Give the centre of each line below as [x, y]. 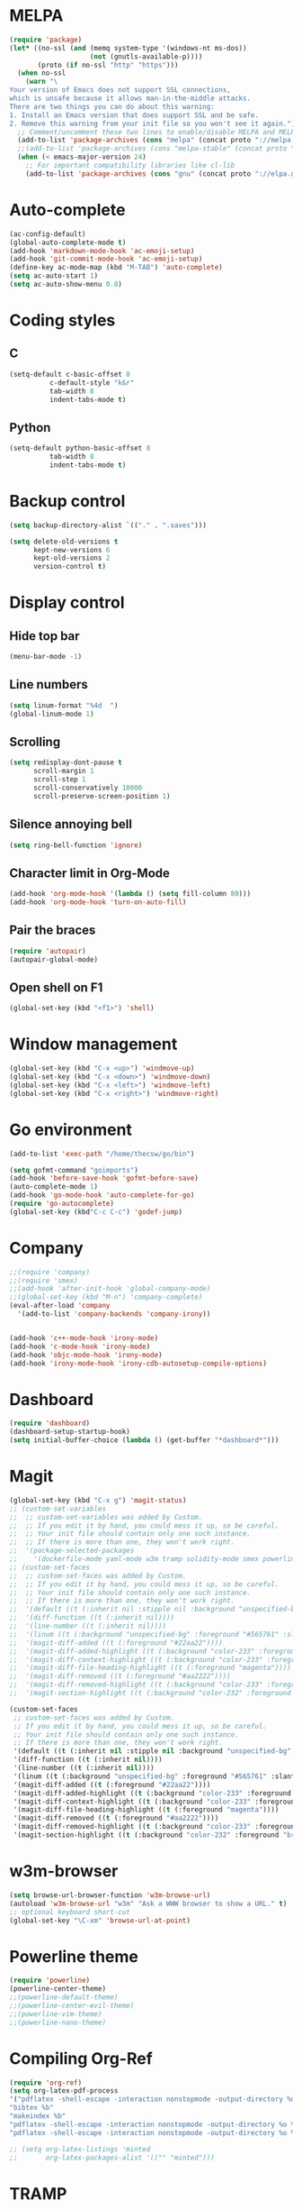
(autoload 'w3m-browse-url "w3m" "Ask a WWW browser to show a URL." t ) [148, 1903]
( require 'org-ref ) [46, 2083]
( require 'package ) [46, 40]
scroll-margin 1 [63, 771]
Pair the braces [53, 931]
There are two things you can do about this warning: [112, 106]
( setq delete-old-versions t [64, 542]
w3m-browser [64, 1871]
